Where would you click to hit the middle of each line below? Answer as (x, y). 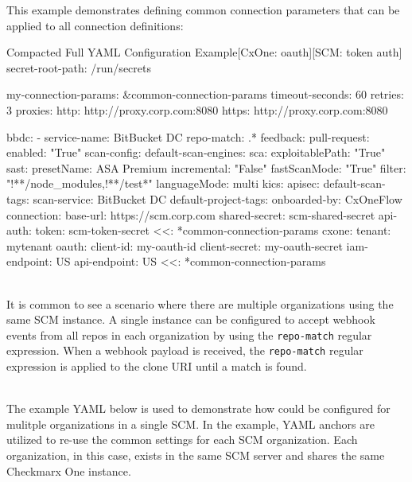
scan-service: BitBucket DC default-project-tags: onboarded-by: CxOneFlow (218, 198)
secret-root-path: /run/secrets (79, 67)
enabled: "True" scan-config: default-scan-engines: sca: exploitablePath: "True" (196, 152)
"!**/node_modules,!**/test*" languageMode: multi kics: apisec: (163, 183)
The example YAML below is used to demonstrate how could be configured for (198, 408)
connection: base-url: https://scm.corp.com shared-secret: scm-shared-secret (191, 214)
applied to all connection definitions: (95, 25)
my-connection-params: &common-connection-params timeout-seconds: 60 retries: (205, 94)
